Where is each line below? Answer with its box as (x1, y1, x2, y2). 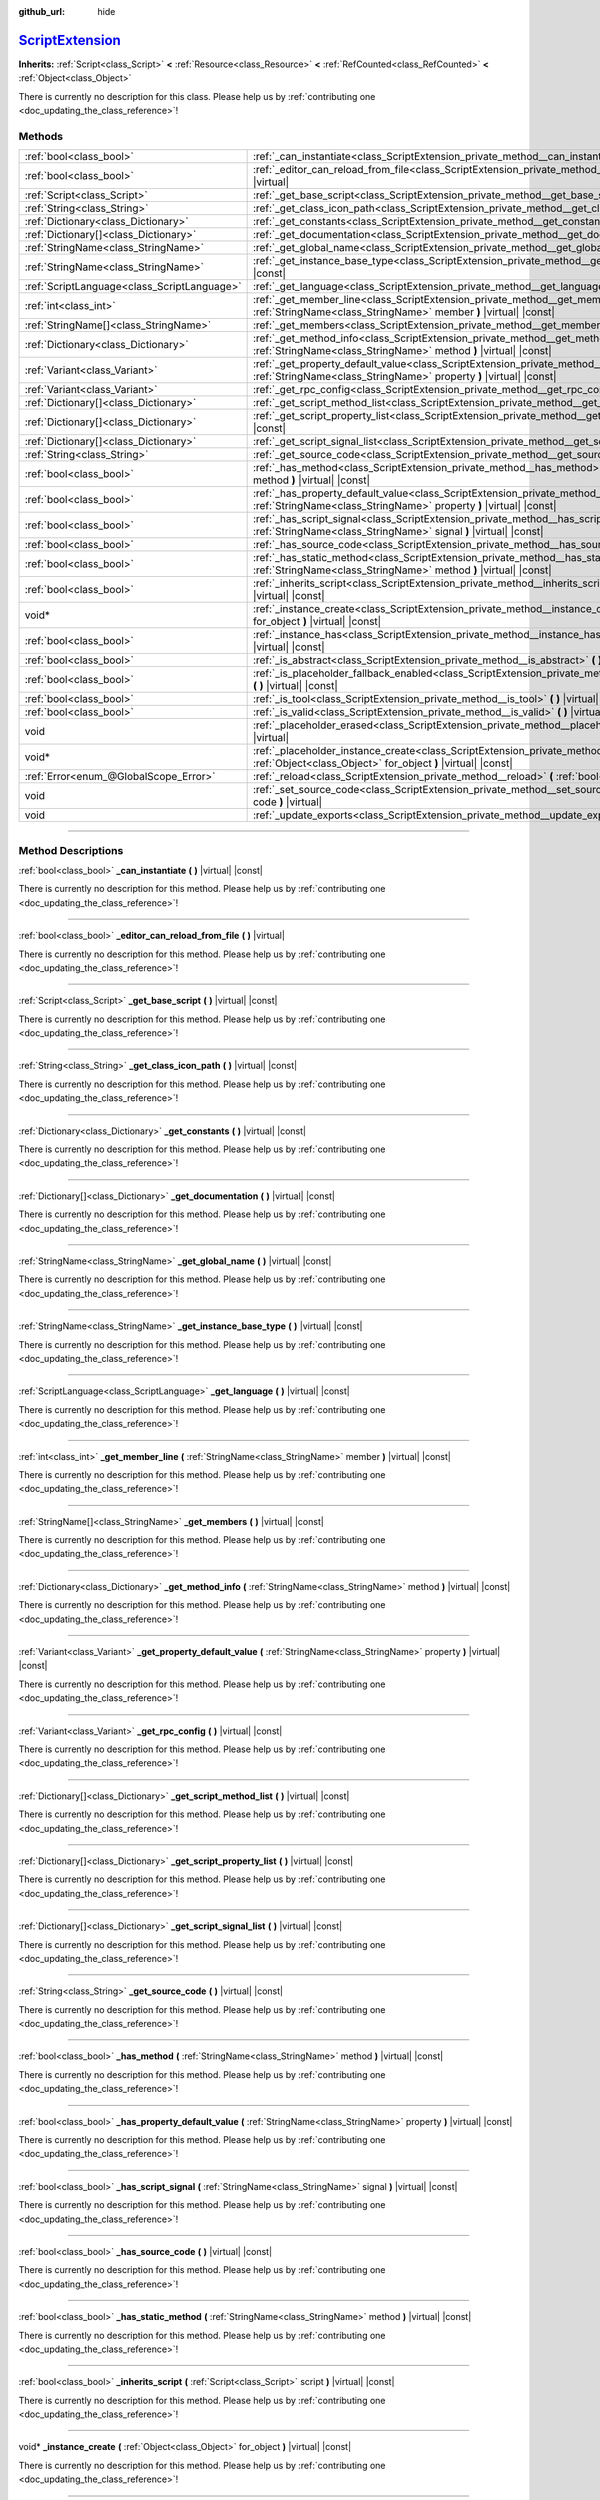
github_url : (18, 6, 65, 17)
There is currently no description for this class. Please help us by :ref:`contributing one (18, 90, 376, 102)
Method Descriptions (18, 843, 124, 857)
